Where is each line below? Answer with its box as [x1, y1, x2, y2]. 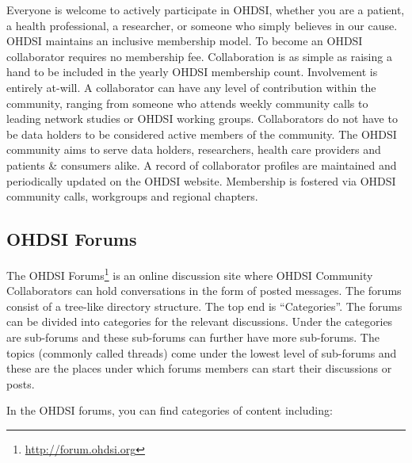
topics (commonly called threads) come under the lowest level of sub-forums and [6, 344, 397, 361]
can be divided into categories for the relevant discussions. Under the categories [6, 313, 393, 330]
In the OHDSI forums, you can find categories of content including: [6, 402, 333, 419]
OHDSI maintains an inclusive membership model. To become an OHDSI [6, 33, 363, 49]
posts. [6, 375, 35, 392]
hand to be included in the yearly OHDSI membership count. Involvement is [6, 63, 378, 80]
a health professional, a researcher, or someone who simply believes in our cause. [6, 17, 398, 33]
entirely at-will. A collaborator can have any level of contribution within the [6, 78, 376, 95]
